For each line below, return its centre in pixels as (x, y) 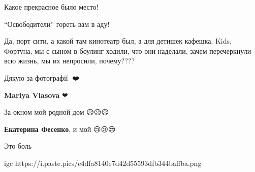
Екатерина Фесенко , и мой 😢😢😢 (60, 129)
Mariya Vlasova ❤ (36, 95)
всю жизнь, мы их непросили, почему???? (70, 61)
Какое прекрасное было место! (51, 7)
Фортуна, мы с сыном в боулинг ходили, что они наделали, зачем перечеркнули (128, 50)
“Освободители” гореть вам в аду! (57, 24)
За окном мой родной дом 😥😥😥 (56, 112)
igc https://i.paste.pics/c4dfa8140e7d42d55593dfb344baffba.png (103, 163)
